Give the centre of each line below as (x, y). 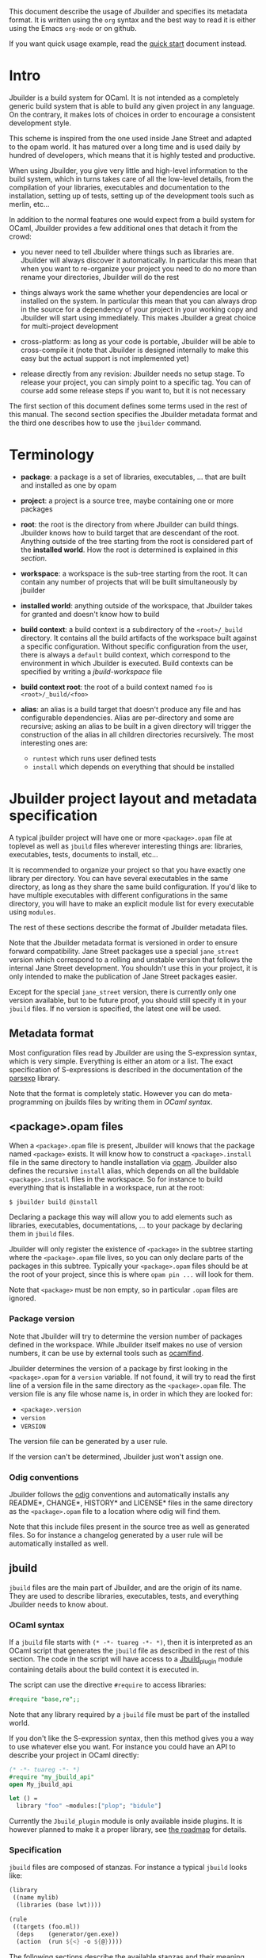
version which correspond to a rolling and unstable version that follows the (131, 960)
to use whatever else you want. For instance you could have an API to (122, 1746)
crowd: (20, 236)
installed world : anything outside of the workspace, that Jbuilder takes (136, 605)
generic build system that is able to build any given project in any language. (132, 105)
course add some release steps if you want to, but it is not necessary (133, 390)
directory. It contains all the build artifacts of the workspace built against (139, 638)
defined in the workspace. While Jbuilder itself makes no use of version (126, 1344)
